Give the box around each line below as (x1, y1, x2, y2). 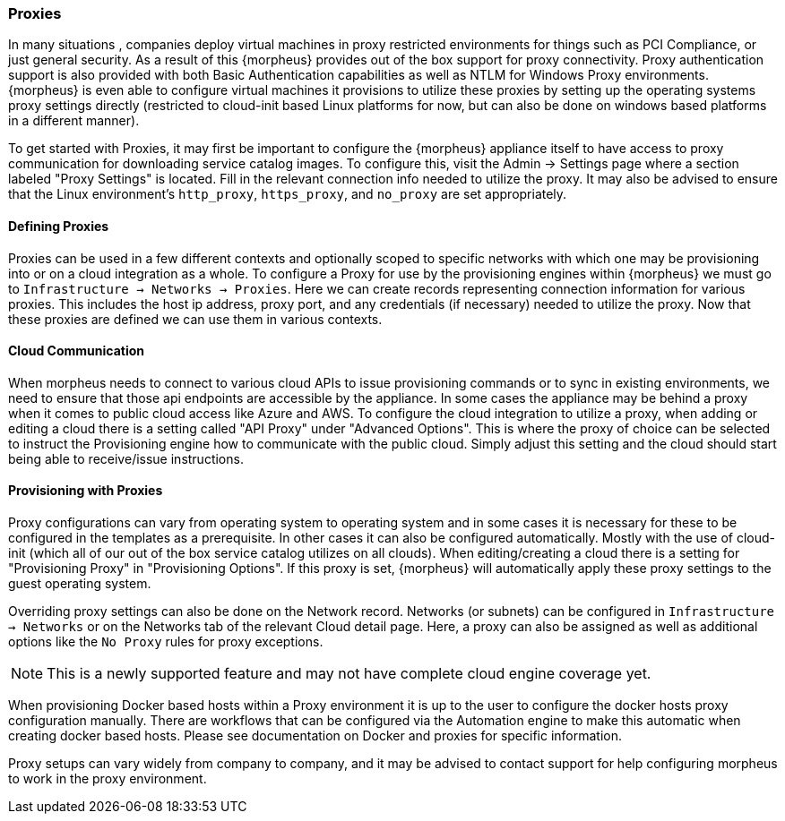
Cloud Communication (8, 343, 145, 359)
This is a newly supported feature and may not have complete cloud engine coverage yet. (47, 664, 651, 683)
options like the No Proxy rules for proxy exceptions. (8, 634, 323, 650)
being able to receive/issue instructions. (8, 450, 244, 466)
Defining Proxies (8, 218, 109, 234)
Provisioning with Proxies (8, 483, 163, 499)
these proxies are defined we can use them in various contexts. (8, 311, 383, 327)
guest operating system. (8, 576, 151, 592)
